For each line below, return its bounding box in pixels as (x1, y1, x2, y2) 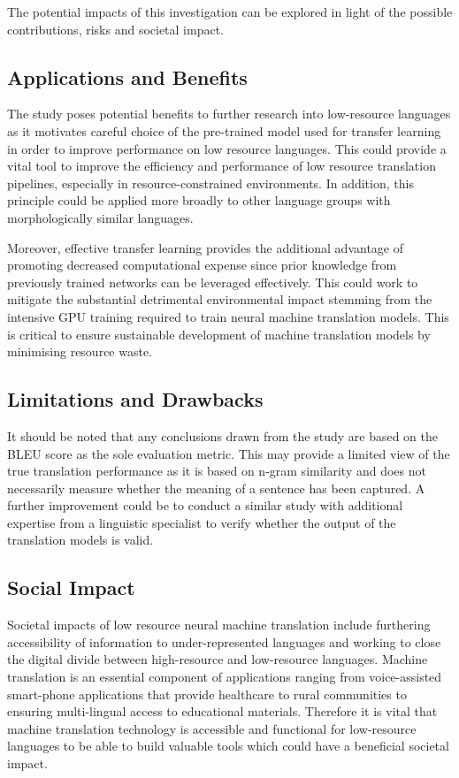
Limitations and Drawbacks (7, 385, 264, 413)
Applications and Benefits (7, 63, 248, 90)
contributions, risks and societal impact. (7, 19, 225, 38)
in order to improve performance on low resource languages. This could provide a (7, 139, 447, 157)
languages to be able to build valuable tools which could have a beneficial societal (7, 736, 449, 755)
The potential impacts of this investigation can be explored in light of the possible (7, 3, 453, 20)
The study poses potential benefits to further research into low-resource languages (7, 104, 451, 123)
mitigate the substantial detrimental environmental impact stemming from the (7, 290, 432, 309)
